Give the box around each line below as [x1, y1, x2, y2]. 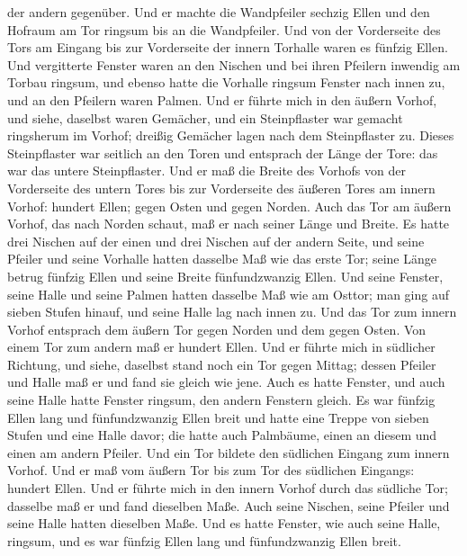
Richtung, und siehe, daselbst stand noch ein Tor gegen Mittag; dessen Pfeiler [7, 354, 436, 373]
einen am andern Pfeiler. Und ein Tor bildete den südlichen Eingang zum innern [7, 443, 450, 462]
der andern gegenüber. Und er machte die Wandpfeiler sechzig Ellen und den [7, 3, 430, 21]
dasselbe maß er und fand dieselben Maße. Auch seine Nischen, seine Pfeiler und [7, 496, 450, 515]
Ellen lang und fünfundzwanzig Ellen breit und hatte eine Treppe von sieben [7, 408, 429, 426]
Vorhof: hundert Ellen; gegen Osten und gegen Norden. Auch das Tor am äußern [7, 196, 452, 215]
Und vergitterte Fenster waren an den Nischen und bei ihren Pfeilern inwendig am [7, 55, 461, 74]
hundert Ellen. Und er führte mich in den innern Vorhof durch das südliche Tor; [7, 479, 448, 498]
